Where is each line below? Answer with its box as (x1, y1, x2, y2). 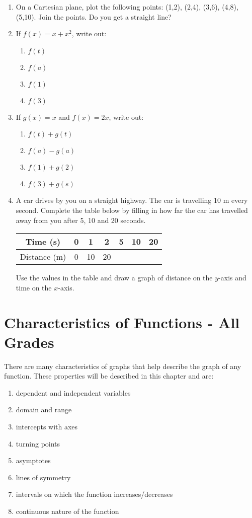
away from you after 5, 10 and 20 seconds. (16, 214, 146, 225)
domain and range (16, 404, 72, 415)
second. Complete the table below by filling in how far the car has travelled (16, 204, 248, 215)
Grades (4, 331, 54, 352)
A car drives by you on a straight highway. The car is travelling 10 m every (16, 195, 248, 205)
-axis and (218, 272, 246, 283)
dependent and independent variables (16, 387, 131, 398)
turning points (16, 438, 60, 449)
